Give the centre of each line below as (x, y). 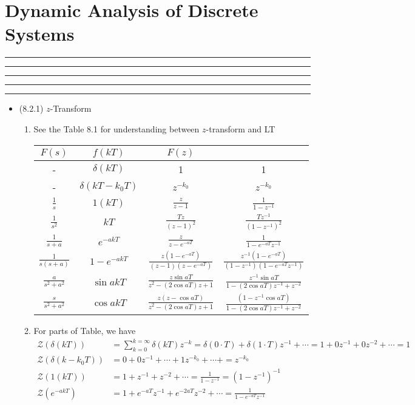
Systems (40, 34)
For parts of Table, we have (85, 331)
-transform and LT (241, 128)
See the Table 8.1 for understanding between (116, 128)
